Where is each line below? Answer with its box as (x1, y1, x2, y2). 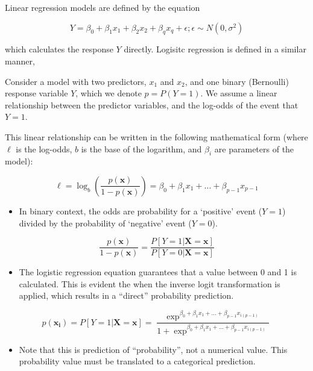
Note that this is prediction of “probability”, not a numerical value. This (19, 343, 288, 355)
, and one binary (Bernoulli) (185, 75, 289, 87)
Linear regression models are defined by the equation (5, 1, 200, 13)
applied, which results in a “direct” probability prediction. (19, 289, 234, 302)
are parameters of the (214, 142, 294, 155)
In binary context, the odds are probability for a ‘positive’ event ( (19, 204, 262, 217)
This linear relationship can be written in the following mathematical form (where (5, 130, 308, 143)
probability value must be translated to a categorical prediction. (19, 355, 256, 367)
